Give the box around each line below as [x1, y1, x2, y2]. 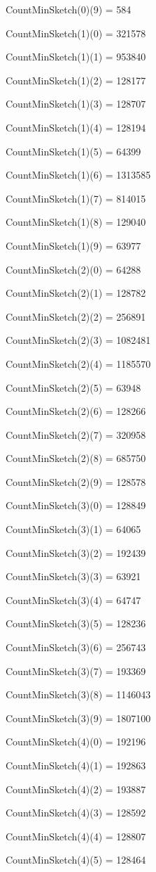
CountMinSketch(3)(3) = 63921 [6, 569, 141, 584]
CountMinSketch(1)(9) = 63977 [6, 238, 141, 252]
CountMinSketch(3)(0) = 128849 [6, 498, 146, 513]
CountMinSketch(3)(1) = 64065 [6, 522, 141, 537]
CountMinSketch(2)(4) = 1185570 [6, 356, 151, 371]
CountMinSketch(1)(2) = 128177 [6, 72, 146, 87]
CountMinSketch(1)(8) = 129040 [6, 214, 146, 229]
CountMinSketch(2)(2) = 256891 [6, 309, 146, 323]
